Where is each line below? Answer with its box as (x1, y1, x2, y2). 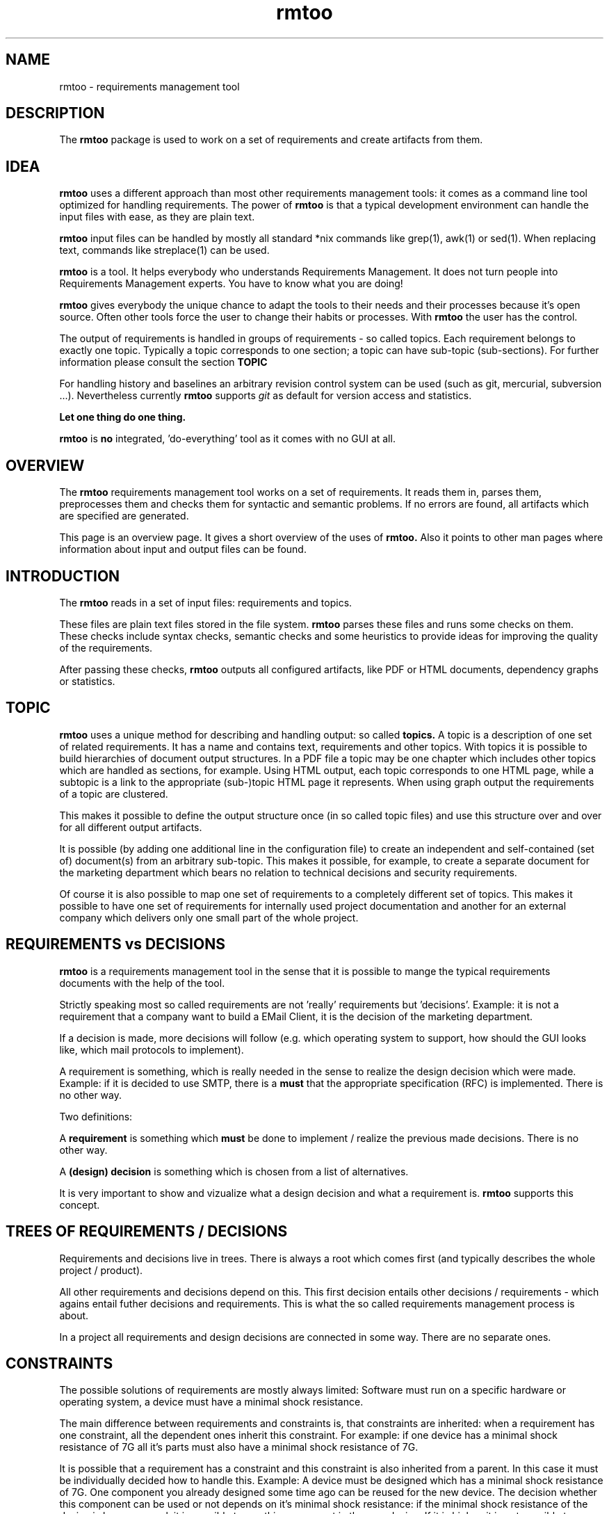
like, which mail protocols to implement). (59, 1043, 244, 1056)
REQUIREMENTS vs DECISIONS (6, 935, 225, 953)
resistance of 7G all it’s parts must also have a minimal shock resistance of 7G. (59, 1441, 419, 1453)
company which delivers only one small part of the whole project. (59, 911, 359, 924)
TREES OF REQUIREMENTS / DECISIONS (6, 1223, 288, 1241)
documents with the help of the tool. (59, 976, 225, 989)
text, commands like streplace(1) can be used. (59, 244, 270, 257)
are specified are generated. (59, 510, 189, 522)
